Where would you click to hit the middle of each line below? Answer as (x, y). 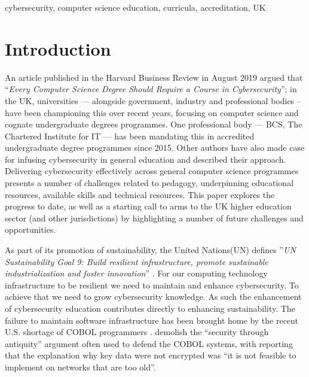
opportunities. (30, 229)
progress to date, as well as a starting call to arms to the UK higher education (148, 206)
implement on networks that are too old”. (80, 367)
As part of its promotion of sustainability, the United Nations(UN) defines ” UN (150, 250)
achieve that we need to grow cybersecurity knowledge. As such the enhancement (153, 297)
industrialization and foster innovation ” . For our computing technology (136, 273)
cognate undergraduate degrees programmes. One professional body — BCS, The (154, 124)
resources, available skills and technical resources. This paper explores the (140, 194)
